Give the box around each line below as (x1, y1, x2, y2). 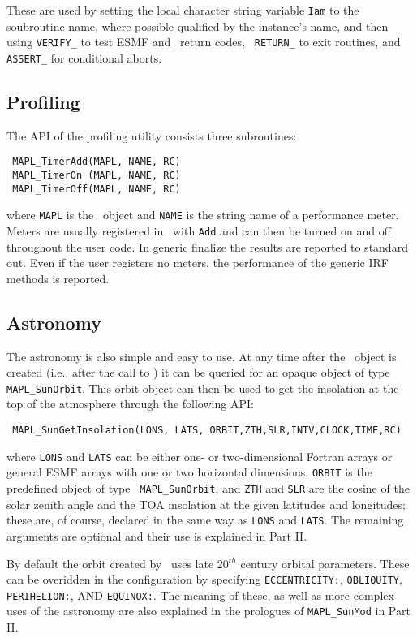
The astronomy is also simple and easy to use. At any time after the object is (6, 347, 397, 364)
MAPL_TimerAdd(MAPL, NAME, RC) (12, 156, 181, 168)
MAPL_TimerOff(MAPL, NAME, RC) (12, 183, 181, 195)
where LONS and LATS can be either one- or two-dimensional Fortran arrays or (6, 447, 393, 464)
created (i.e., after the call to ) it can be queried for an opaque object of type (6, 364, 390, 381)
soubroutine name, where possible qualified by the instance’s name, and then (6, 17, 389, 34)
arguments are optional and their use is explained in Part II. (6, 527, 307, 544)
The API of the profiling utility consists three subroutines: (6, 127, 297, 144)
